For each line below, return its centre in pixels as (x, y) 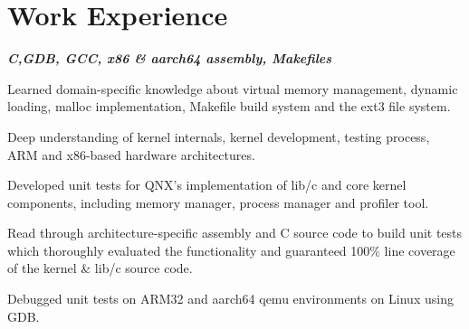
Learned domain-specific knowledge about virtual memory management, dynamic (233, 88)
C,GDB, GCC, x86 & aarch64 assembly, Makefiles (170, 58)
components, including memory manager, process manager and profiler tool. (218, 202)
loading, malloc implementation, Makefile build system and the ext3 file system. (229, 106)
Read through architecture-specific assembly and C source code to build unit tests (235, 233)
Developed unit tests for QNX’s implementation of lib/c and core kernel (207, 185)
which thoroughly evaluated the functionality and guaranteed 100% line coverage (231, 250)
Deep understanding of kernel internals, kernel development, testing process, (219, 136)
